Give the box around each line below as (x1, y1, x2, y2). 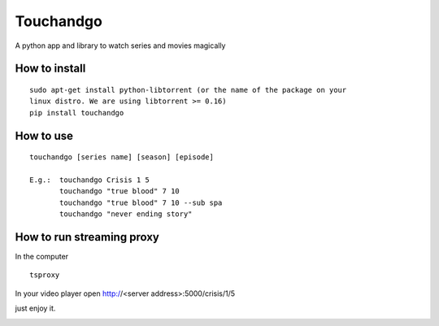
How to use (15, 128, 73, 142)
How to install (15, 62, 86, 76)
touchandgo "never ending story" (59, 210, 193, 219)
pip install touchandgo (29, 108, 124, 117)
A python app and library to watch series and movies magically (15, 41, 226, 50)
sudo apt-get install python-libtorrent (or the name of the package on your (29, 85, 347, 94)
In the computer (15, 252, 69, 261)
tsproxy (29, 271, 60, 280)
